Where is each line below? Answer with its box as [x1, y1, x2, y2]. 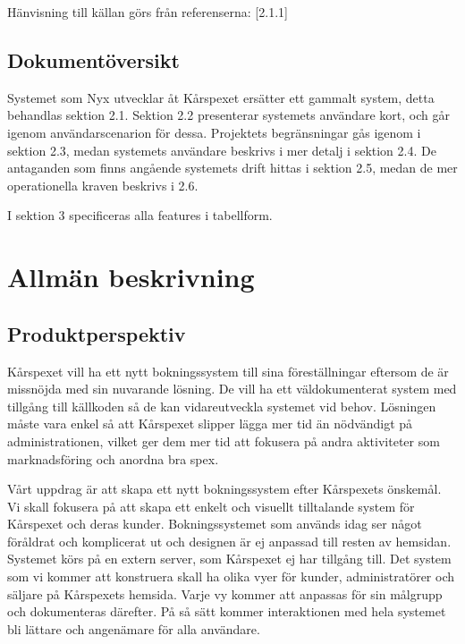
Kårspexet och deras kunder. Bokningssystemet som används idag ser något [7, 514, 422, 533]
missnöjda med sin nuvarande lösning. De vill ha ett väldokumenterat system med [7, 379, 457, 398]
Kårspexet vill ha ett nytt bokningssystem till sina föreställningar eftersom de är [7, 361, 449, 380]
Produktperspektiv [7, 319, 186, 347]
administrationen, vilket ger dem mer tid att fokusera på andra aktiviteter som [7, 431, 440, 450]
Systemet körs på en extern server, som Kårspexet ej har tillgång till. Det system [7, 549, 452, 568]
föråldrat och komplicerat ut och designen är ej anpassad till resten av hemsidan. [7, 531, 452, 550]
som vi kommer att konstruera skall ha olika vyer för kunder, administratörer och [7, 567, 455, 586]
